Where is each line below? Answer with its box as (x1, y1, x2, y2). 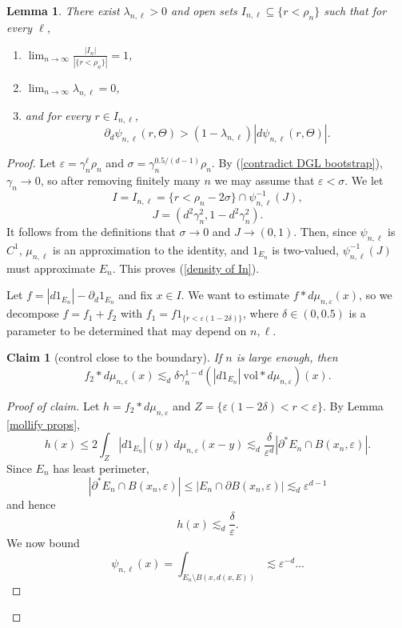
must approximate (6, 259, 95, 276)
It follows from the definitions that (6, 223, 176, 240)
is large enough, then (236, 349, 338, 366)
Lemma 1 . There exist (6, 2, 120, 18)
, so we (359, 286, 392, 303)
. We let (344, 172, 384, 189)
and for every (25, 106, 91, 123)
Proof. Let (6, 154, 56, 171)
